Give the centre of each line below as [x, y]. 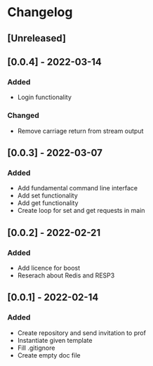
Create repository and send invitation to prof [81, 333]
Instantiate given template [55, 340]
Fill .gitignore [36, 348]
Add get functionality [48, 203]
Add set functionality [48, 196]
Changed [24, 115]
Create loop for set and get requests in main [81, 211]
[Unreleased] [37, 38]
